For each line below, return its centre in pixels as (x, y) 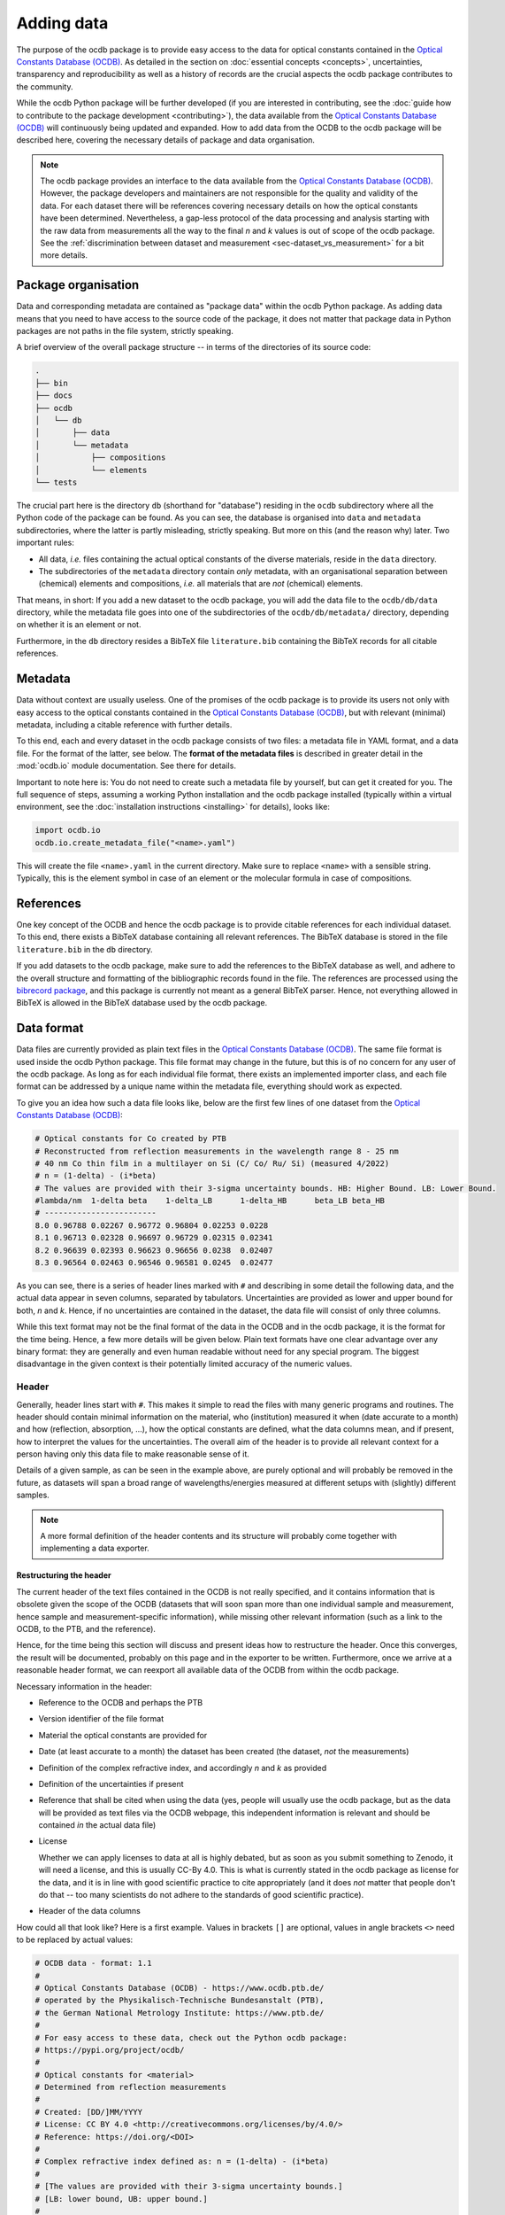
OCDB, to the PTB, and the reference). (86, 1628)
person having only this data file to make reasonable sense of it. (133, 1454)
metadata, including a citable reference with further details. (124, 724)
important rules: (45, 543)
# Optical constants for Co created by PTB (131, 1139)
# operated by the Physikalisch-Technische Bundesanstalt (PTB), (180, 2001)
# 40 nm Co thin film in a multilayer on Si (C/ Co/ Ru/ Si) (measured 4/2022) (212, 1163)
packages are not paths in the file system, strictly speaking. (125, 331)
